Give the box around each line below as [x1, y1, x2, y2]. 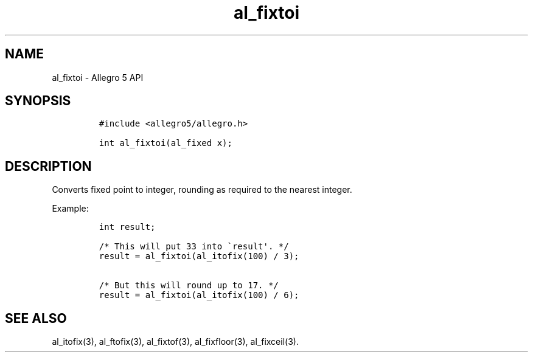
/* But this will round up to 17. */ [99, 280, 279, 291]
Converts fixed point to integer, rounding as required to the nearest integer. [52, 184, 352, 195]
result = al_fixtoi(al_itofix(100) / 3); [99, 251, 299, 262]
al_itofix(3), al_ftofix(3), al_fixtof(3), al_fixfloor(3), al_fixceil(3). [52, 336, 299, 347]
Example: [52, 203, 89, 214]
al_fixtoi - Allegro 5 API [52, 72, 144, 83]
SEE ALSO [5, 310, 67, 326]
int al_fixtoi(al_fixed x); [99, 138, 232, 148]
